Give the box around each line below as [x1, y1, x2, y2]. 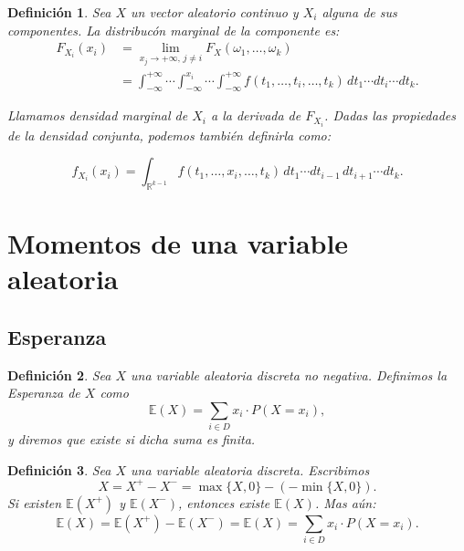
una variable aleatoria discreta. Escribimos [131, 460, 370, 479]
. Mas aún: [314, 493, 376, 512]
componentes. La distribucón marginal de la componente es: [7, 20, 340, 39]
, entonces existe [178, 493, 270, 512]
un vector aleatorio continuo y [131, 3, 299, 21]
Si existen [7, 493, 62, 512]
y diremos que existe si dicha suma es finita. [7, 430, 256, 449]
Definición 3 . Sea [7, 460, 111, 479]
